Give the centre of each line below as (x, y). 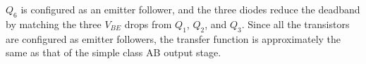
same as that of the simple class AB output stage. (114, 52)
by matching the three (54, 24)
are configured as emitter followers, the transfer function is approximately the (173, 38)
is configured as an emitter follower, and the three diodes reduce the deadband (190, 9)
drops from (148, 24)
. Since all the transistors (295, 24)
